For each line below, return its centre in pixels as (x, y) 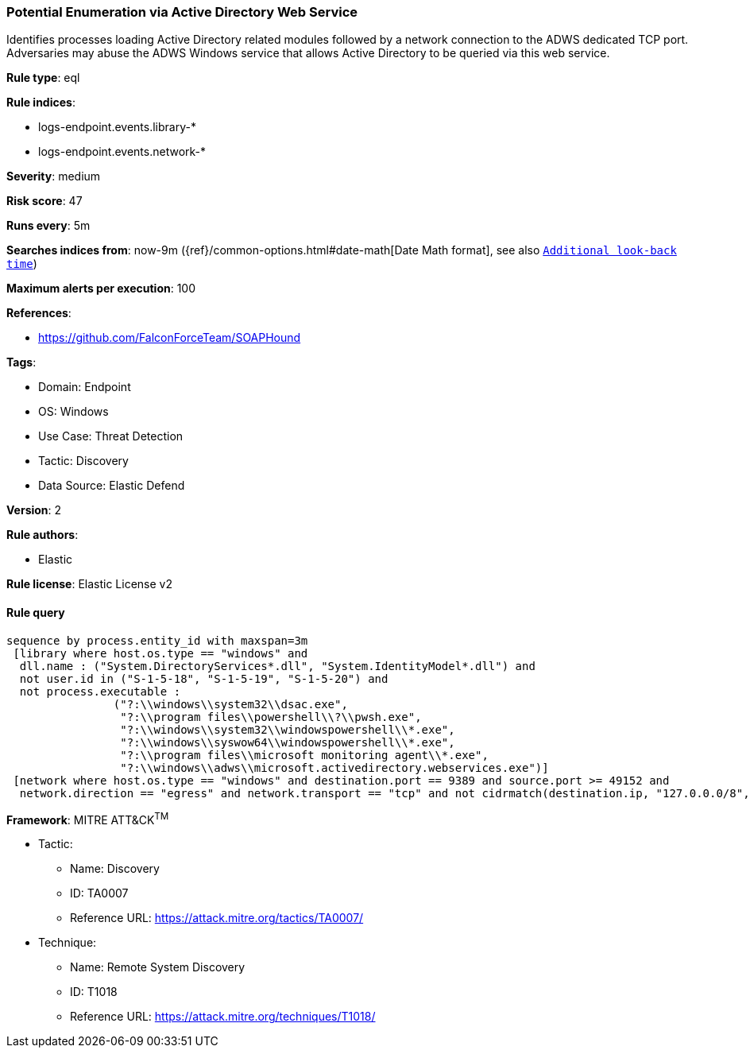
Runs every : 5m (48, 226)
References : (39, 313)
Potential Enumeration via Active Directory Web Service (182, 12)
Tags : (21, 362)
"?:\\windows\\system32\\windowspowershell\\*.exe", (288, 729)
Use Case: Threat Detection (111, 436)
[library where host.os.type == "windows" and (160, 653)
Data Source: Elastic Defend (112, 486)
